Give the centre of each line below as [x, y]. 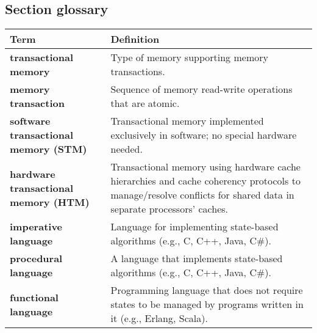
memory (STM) [48, 149]
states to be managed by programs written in [207, 304]
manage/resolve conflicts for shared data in [202, 195]
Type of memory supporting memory [189, 57]
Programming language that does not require [207, 290]
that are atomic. [145, 103]
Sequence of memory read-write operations [201, 89]
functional [34, 297]
